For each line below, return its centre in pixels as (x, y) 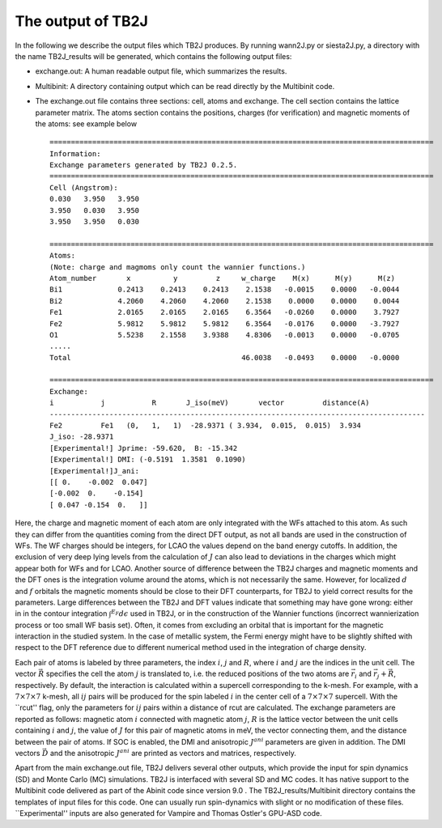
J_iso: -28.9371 (82, 437)
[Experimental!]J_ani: (95, 471)
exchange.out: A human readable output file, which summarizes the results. (161, 71)
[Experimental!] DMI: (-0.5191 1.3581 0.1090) (148, 460)
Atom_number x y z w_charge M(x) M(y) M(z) (223, 278)
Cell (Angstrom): (84, 187)
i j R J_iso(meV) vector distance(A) (210, 403)
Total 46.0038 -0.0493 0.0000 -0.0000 (225, 357)
